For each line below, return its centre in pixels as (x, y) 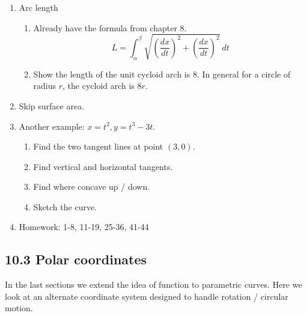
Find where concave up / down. (92, 187)
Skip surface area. (52, 105)
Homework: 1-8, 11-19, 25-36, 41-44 (84, 227)
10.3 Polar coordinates (76, 259)
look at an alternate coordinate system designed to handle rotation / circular (147, 296)
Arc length (38, 7)
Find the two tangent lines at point (98, 146)
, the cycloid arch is (99, 86)
